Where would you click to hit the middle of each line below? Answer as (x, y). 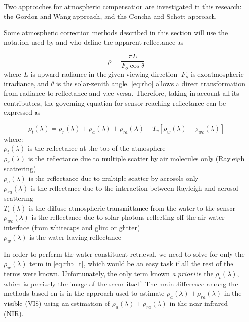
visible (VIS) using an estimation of (57, 303)
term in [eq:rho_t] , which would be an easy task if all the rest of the (131, 263)
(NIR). (14, 313)
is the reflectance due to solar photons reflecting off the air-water (128, 217)
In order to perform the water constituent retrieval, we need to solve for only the (124, 254)
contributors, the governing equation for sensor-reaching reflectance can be (115, 102)
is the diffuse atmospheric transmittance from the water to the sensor (132, 207)
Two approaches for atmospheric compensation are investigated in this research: (123, 6)
